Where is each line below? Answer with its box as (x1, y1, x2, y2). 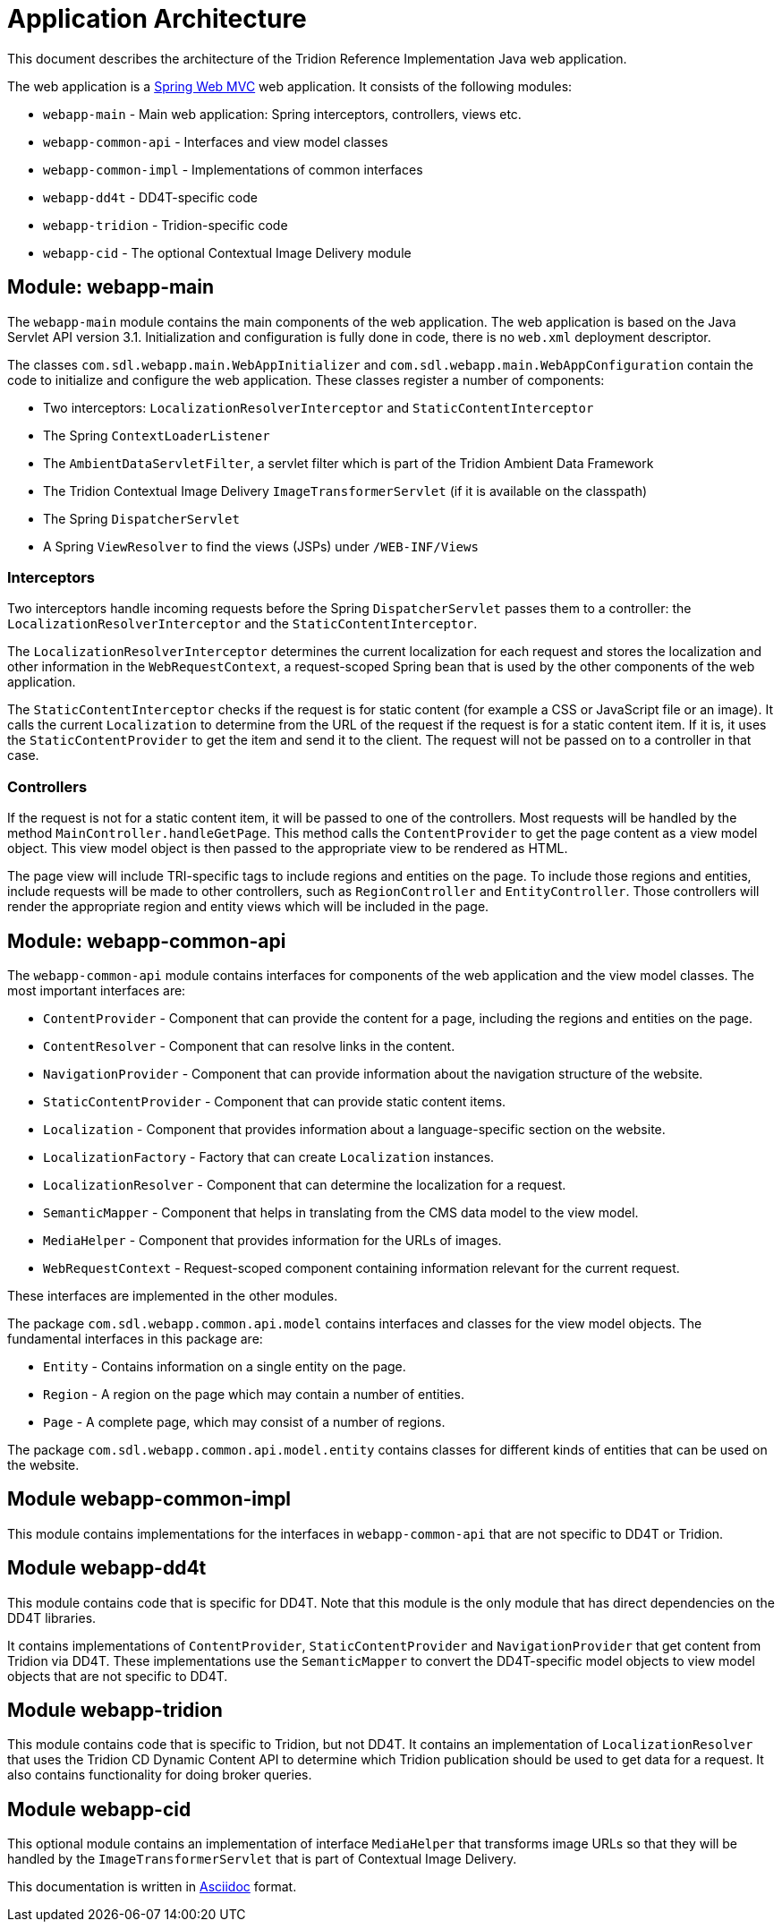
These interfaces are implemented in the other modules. (7, 1287, 338, 1303)
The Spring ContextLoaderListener (43, 427, 270, 443)
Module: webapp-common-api (7, 929, 286, 952)
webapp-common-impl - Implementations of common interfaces (43, 161, 423, 177)
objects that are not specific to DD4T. (7, 1668, 228, 1684)
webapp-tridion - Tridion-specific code (43, 217, 288, 233)
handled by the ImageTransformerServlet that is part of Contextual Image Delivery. (7, 1851, 517, 1867)
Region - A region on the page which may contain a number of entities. (43, 1386, 464, 1402)
